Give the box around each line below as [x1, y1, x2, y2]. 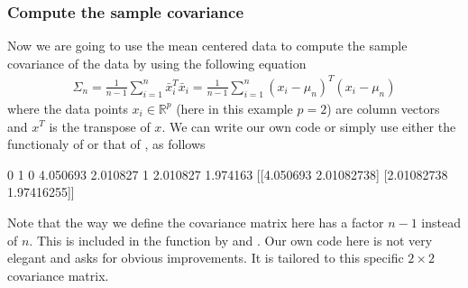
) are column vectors [326, 98, 440, 117]
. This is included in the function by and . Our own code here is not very [29, 230, 433, 249]
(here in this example [176, 98, 293, 117]
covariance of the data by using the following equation [7, 53, 307, 72]
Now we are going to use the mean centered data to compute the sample [7, 36, 408, 55]
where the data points [7, 98, 128, 117]
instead [421, 212, 461, 231]
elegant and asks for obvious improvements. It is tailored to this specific [7, 248, 404, 267]
